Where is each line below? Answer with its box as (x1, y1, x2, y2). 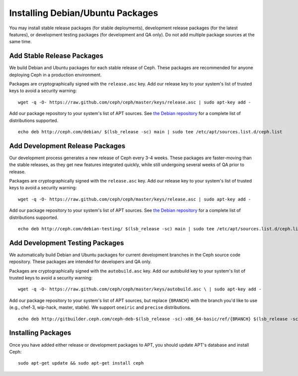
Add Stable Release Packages (9, 52, 104, 60)
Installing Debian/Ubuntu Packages (9, 7, 158, 18)
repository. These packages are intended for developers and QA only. (9, 259, 152, 265)
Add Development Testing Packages (9, 239, 124, 247)
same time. (9, 39, 32, 45)
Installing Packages (9, 329, 72, 337)
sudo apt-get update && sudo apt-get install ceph (18, 361, 144, 366)
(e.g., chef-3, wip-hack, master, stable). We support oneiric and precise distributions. (9, 304, 191, 310)
